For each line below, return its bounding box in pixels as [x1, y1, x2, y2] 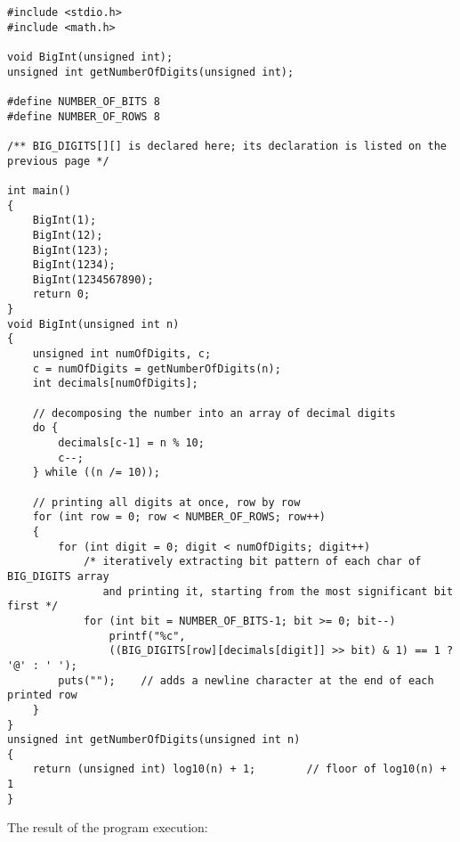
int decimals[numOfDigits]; [32, 377, 198, 390]
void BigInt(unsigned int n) [7, 317, 180, 331]
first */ [7, 600, 59, 613]
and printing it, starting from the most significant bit [102, 584, 454, 598]
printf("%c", [109, 629, 186, 642]
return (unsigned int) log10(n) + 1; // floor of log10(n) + [32, 763, 447, 776]
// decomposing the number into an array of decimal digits [32, 406, 396, 420]
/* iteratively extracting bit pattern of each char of [83, 555, 422, 568]
